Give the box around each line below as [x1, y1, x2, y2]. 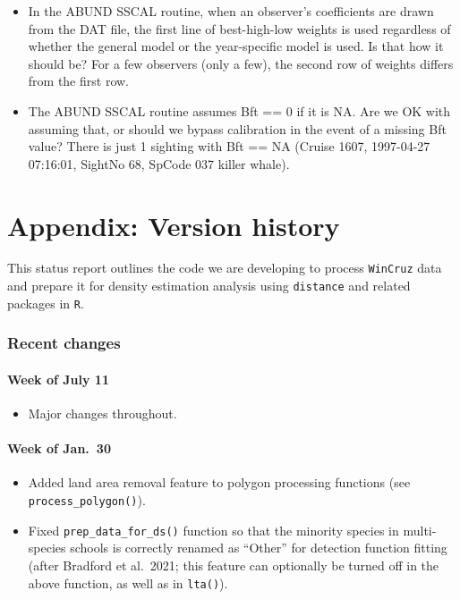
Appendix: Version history [7, 207, 340, 243]
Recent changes [7, 332, 121, 354]
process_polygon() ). [28, 491, 146, 510]
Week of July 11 [7, 369, 109, 388]
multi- [403, 520, 437, 539]
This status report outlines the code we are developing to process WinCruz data [7, 258, 442, 277]
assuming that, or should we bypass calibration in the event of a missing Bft [28, 119, 447, 138]
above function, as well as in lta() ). [28, 573, 228, 592]
